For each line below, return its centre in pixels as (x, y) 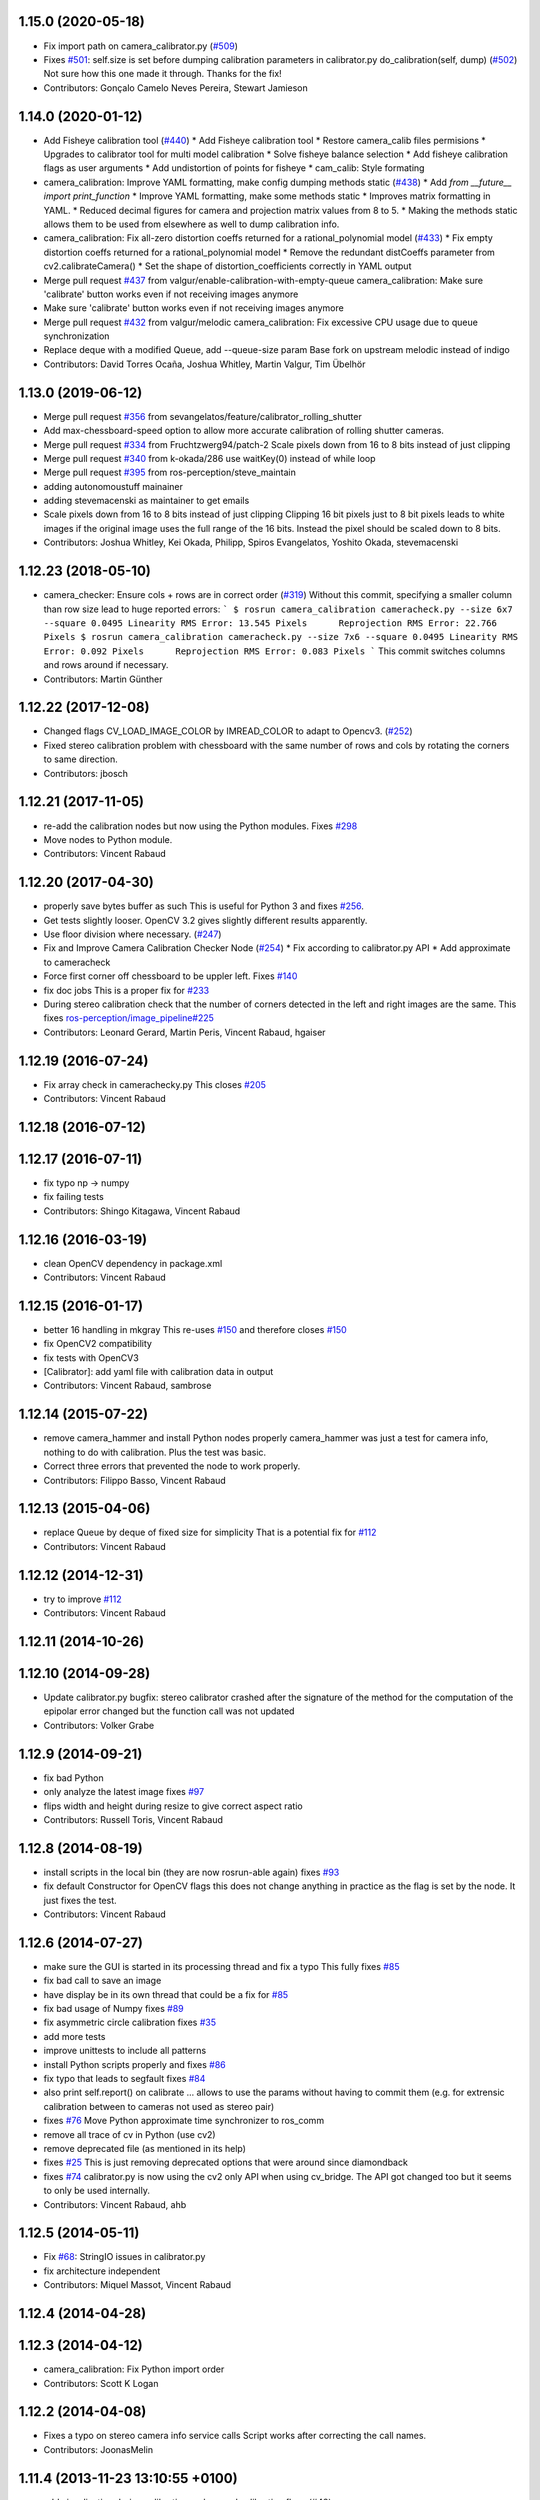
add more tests (74, 2036)
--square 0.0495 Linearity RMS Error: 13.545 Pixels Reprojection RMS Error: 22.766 (270, 623)
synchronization (76, 336)
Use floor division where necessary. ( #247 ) (132, 934)
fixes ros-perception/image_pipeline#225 (129, 1018)
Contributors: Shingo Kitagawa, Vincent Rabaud (142, 1211)
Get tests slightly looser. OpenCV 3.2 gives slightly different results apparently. (205, 920)
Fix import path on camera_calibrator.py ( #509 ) (141, 46)
